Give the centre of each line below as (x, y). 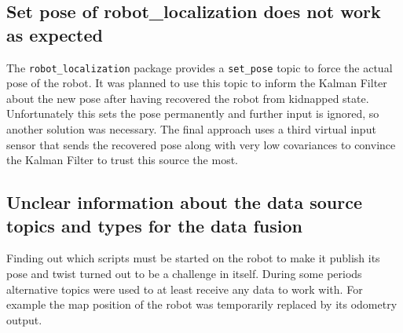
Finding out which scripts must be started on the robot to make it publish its (193, 258)
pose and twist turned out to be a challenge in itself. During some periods (184, 273)
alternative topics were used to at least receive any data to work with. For (185, 289)
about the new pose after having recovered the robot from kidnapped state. (188, 98)
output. (24, 319)
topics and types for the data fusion (154, 225)
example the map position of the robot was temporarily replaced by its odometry (202, 304)
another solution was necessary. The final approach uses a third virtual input (191, 129)
